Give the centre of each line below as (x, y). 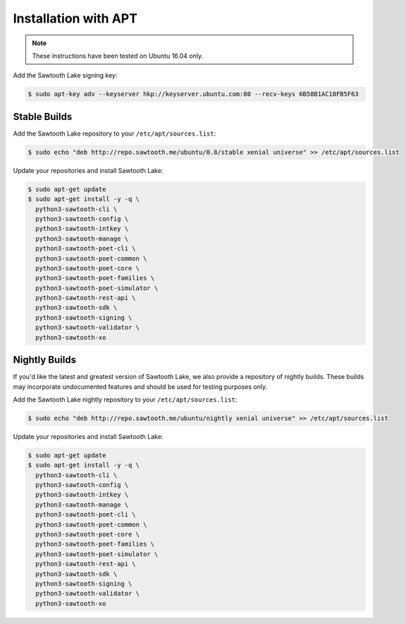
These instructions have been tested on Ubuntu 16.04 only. (118, 56)
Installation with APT (75, 18)
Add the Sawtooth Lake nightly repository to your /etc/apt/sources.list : (125, 400)
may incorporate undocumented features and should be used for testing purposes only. (140, 386)
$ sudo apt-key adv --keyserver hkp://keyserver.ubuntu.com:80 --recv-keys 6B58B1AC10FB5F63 (193, 94)
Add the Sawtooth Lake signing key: (65, 76)
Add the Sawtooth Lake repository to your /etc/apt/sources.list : (115, 133)
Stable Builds (43, 116)
